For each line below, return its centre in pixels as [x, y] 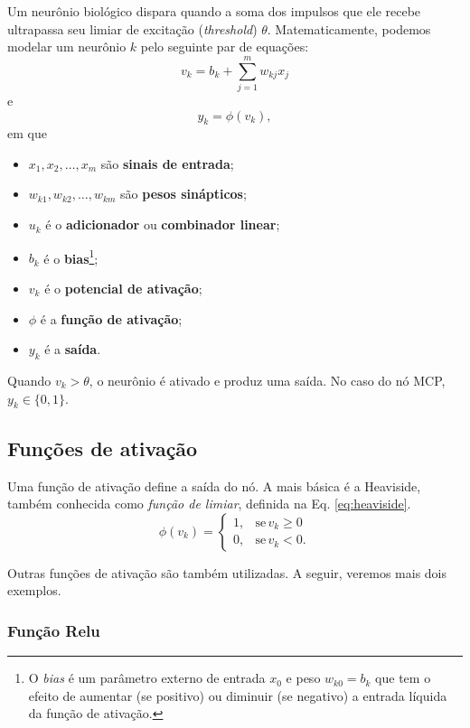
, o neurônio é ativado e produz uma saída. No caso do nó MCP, [267, 380]
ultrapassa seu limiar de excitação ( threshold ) [132, 28]
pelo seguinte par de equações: [225, 47]
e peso [303, 678]
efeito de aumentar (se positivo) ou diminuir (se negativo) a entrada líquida [238, 695]
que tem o [403, 678]
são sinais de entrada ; [167, 163]
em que [27, 133]
